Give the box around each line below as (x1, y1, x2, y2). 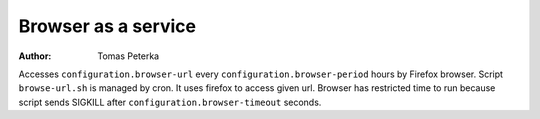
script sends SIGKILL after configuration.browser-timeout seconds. (18, 96, 322, 108)
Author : (18, 50, 52, 62)
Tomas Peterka (97, 50, 160, 62)
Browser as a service (18, 15, 197, 37)
